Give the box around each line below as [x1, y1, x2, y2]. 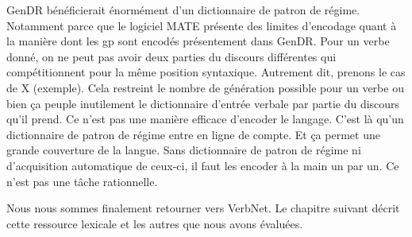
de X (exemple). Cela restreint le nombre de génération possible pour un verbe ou [6, 79, 404, 95]
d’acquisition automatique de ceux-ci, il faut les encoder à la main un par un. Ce [6, 157, 399, 173]
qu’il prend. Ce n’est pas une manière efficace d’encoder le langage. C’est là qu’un [6, 111, 404, 127]
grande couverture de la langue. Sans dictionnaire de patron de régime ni [6, 142, 361, 158]
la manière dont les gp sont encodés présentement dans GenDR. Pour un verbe [6, 33, 390, 49]
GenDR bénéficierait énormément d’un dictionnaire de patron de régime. [6, 2, 360, 17]
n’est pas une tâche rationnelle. [6, 173, 158, 189]
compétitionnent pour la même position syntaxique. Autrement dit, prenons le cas [6, 64, 406, 80]
